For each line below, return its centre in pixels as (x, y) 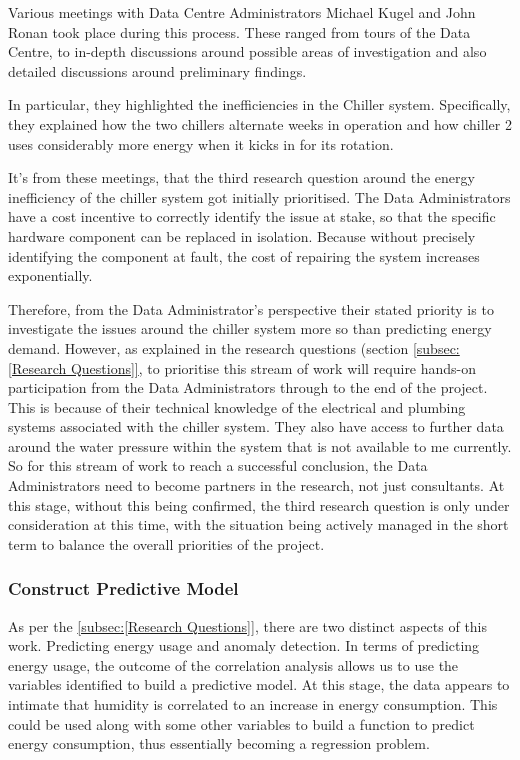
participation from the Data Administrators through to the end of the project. (248, 387)
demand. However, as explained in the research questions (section (208, 347)
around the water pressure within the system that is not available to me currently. (260, 445)
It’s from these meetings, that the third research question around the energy (241, 177)
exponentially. (50, 275)
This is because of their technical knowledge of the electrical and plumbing (237, 406)
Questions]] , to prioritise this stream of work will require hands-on (273, 367)
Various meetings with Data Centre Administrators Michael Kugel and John (242, 12)
